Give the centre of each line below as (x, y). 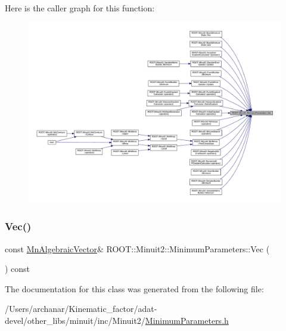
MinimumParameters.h (187, 320)
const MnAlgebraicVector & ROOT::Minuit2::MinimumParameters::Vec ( (137, 248)
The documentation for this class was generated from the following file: (134, 288)
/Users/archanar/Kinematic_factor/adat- (81, 309)
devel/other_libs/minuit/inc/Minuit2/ (75, 320)
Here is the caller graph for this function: (80, 8)
